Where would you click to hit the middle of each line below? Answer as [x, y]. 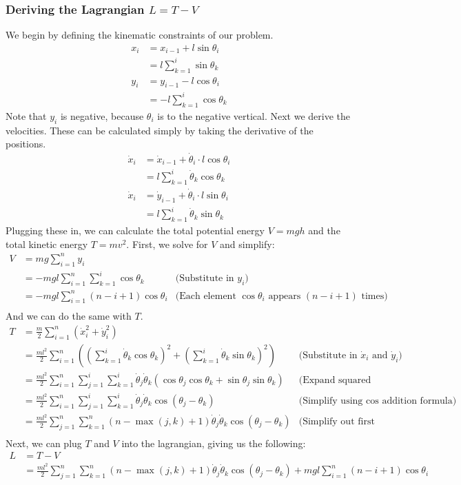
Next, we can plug [44, 443]
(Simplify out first [337, 421]
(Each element [206, 296]
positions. [26, 144]
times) [375, 296]
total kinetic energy [47, 244]
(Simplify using [331, 401]
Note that [26, 115]
